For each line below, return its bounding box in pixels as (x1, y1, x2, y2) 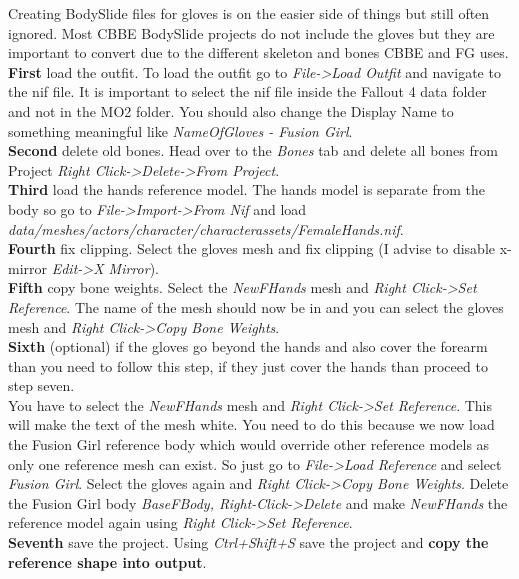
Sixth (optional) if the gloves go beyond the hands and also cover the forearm (8, 336, 488, 357)
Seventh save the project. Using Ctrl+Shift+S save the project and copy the (8, 532, 489, 553)
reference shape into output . (8, 551, 207, 572)
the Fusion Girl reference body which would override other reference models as (8, 434, 490, 455)
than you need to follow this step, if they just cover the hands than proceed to (8, 355, 488, 376)
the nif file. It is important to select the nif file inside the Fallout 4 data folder (8, 81, 487, 102)
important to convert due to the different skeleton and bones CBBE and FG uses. (8, 42, 509, 63)
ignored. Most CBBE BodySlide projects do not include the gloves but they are (8, 22, 495, 43)
